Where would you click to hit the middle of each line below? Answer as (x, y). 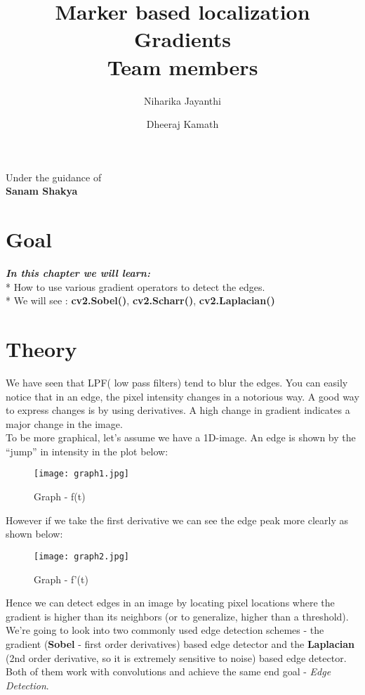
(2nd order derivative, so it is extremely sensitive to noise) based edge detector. (176, 657)
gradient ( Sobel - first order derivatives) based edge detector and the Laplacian (180, 643)
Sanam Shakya (42, 191)
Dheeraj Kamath (182, 124)
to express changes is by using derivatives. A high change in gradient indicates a (178, 410)
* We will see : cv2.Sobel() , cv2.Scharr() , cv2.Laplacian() (140, 300)
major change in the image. (64, 423)
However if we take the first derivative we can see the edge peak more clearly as (177, 520)
